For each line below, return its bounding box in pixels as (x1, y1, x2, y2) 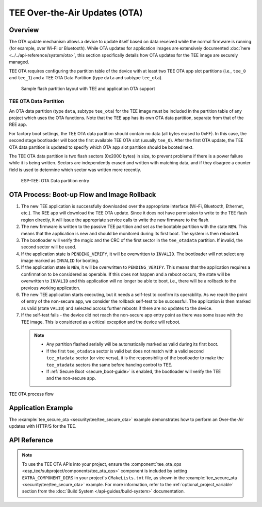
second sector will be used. (21, 244, 76, 250)
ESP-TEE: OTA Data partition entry (21, 178, 90, 184)
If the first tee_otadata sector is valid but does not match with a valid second (46, 348, 204, 354)
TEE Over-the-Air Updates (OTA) (9, 7, 143, 18)
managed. (9, 59, 29, 65)
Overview (9, 26, 39, 34)
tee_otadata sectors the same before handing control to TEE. (46, 362, 173, 367)
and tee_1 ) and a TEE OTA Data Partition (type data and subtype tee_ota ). (9, 75, 163, 81)
